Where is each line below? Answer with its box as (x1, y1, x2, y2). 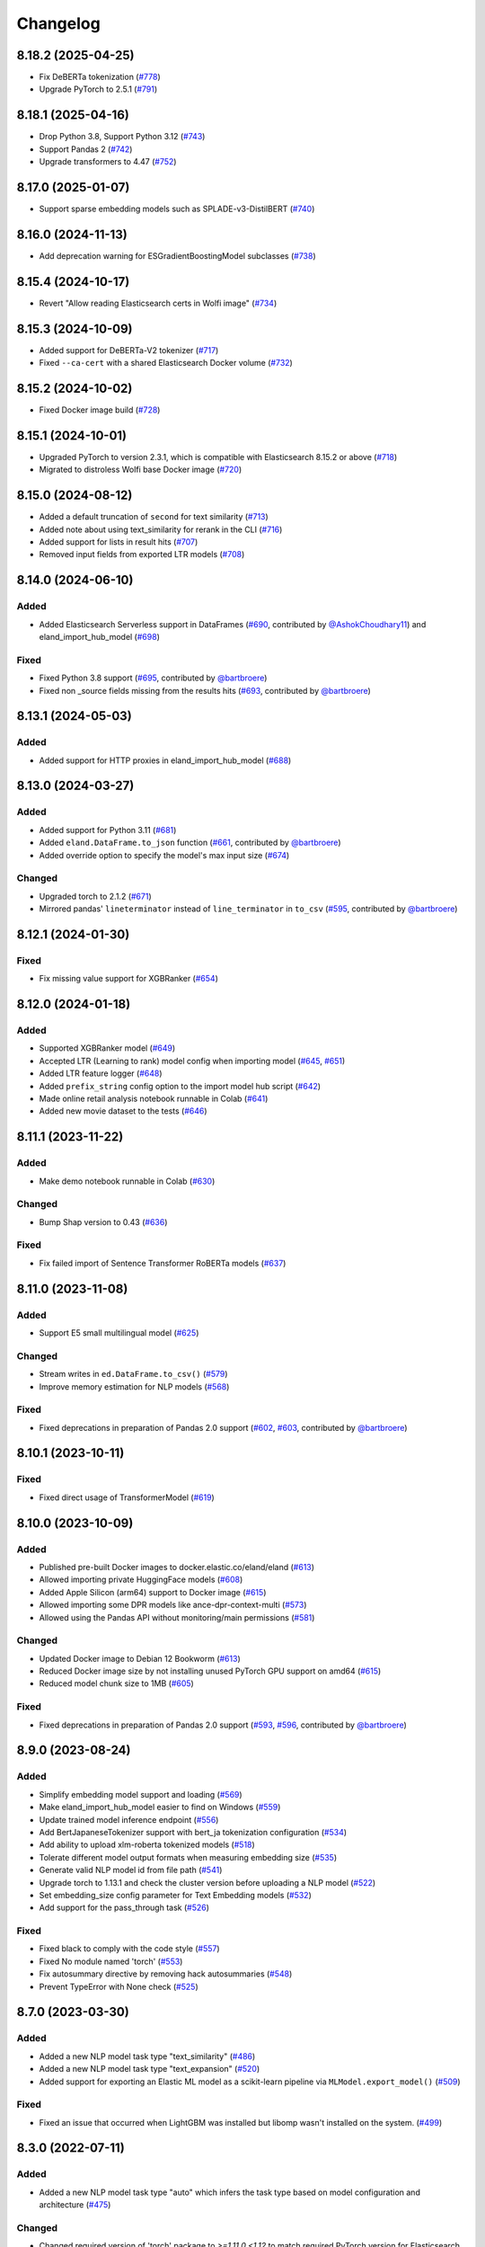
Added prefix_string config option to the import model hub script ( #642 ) (39, 1080, 322, 1091)
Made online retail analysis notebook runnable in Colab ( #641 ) (39, 1093, 269, 1105)
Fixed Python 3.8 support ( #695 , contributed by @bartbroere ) (39, 672, 268, 683)
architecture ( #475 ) (39, 2199, 111, 2210)
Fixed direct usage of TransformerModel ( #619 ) (39, 1492, 215, 1503)
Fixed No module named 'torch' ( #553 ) (39, 1956, 183, 1967)
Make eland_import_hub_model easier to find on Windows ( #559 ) (39, 1802, 281, 1813)
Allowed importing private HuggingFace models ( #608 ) (39, 1574, 243, 1585)
